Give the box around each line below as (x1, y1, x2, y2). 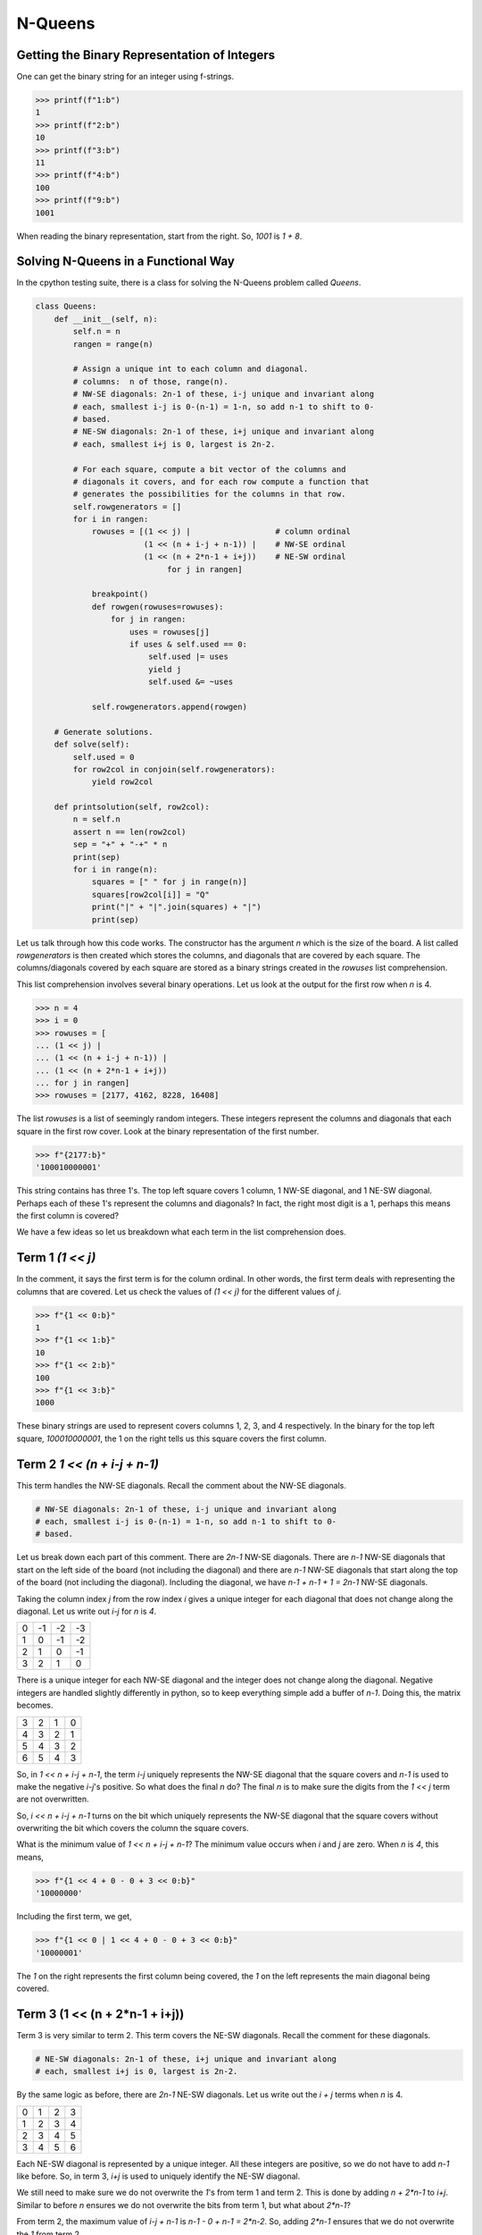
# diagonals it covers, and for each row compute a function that (72, 477, 370, 486)
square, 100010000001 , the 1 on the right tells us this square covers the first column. (16, 1433, 328, 1444)
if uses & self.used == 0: (129, 639, 247, 649)
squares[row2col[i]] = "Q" (91, 890, 210, 899)
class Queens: (35, 301, 97, 312)
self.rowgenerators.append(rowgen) (91, 702, 247, 712)
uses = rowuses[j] (129, 627, 210, 637)
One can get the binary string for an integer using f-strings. (16, 72, 235, 82)
